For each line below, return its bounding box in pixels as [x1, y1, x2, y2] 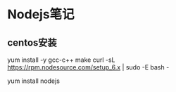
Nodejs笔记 [7, 6, 75, 22]
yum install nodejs [7, 77, 60, 85]
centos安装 [7, 37, 58, 48]
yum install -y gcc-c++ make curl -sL [7, 55, 115, 64]
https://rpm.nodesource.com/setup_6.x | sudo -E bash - [7, 63, 170, 71]
